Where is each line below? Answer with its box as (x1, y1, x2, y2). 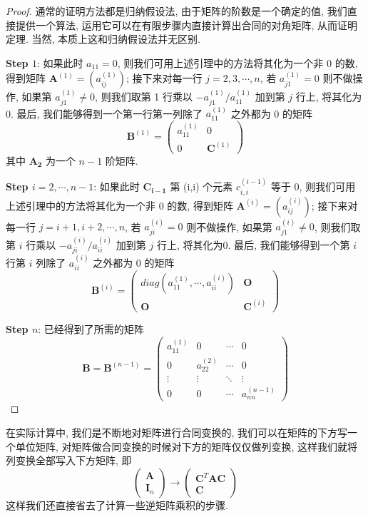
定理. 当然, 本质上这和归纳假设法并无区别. (6, 31, 200, 46)
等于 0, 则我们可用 (270, 179, 356, 194)
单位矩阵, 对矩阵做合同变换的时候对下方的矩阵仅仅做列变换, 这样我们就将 (15, 439, 358, 454)
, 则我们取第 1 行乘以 (95, 89, 193, 104)
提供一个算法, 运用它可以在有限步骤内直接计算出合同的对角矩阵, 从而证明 (15, 17, 358, 32)
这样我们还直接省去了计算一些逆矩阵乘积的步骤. (6, 497, 228, 512)
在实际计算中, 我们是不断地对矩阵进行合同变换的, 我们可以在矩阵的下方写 (6, 425, 348, 440)
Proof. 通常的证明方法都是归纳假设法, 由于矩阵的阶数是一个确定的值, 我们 (6, 4, 347, 18)
